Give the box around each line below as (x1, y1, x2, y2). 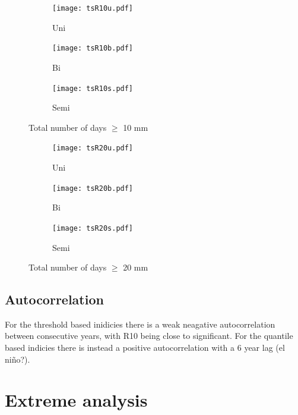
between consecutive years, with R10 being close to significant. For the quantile (5, 329, 293, 342)
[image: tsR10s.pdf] (52, 84, 134, 93)
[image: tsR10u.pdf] (52, 4, 134, 12)
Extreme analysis (5, 388, 148, 412)
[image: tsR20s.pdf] (52, 224, 134, 232)
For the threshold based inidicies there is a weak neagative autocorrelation (5, 317, 275, 330)
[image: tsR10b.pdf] (52, 44, 134, 53)
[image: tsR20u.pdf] (52, 144, 134, 153)
